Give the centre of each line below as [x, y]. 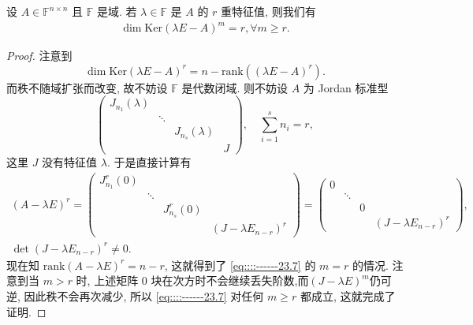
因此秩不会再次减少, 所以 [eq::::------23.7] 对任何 [144, 295]
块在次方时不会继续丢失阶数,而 [230, 280]
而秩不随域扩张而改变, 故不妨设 [87, 87]
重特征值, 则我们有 [268, 11]
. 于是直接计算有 [149, 162]
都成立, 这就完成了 [348, 295]
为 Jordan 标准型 [346, 87]
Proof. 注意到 [39, 56]
